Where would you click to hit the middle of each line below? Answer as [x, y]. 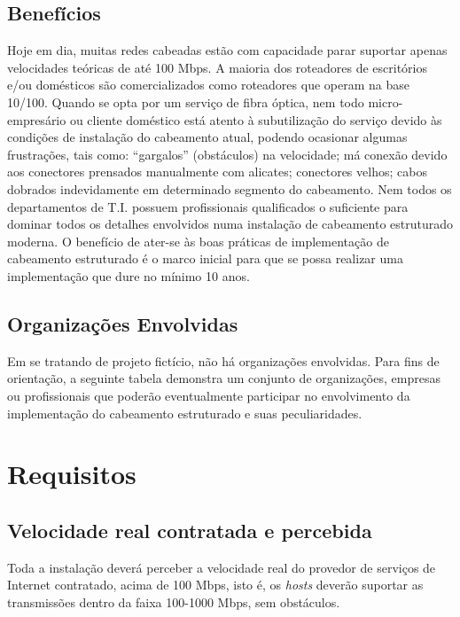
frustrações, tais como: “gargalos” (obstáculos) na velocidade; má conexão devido [227, 154]
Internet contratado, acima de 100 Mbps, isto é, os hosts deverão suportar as [215, 585]
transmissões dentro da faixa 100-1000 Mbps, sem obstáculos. [174, 601]
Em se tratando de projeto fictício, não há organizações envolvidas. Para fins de [223, 360]
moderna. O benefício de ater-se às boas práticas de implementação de [198, 241]
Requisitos [72, 474]
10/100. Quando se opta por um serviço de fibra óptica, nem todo [186, 102]
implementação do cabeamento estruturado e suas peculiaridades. [185, 413]
